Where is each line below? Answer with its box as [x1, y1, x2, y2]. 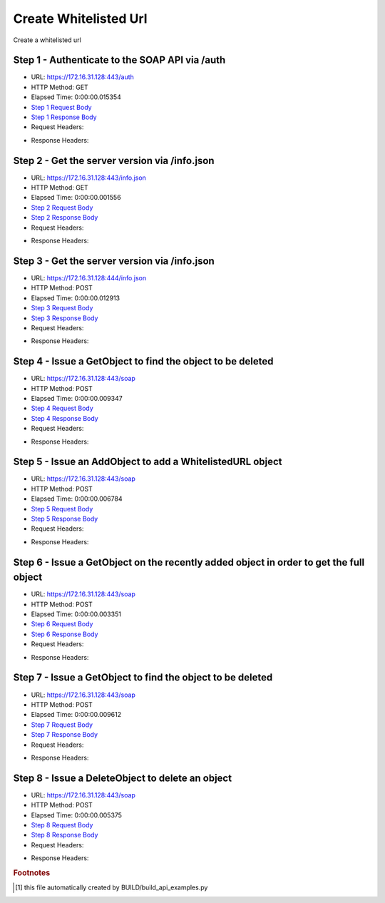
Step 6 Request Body [31, 620, 93, 628]
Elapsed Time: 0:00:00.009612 [31, 710, 121, 719]
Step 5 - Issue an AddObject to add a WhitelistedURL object [13, 456, 282, 468]
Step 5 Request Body [31, 504, 93, 513]
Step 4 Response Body [31, 414, 99, 422]
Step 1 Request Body [31, 103, 92, 111]
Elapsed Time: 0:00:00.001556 [31, 193, 121, 202]
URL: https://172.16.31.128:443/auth [31, 73, 135, 81]
